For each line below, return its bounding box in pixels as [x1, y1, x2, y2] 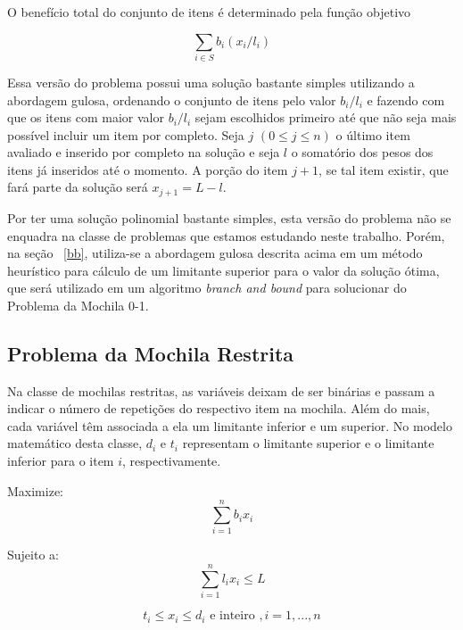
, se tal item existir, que [318, 160, 449, 178]
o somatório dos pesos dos [291, 143, 434, 162]
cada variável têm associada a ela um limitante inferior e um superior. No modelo [7, 416, 452, 435]
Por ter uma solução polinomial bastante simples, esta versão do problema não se [7, 208, 451, 227]
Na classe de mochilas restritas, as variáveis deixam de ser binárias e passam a [7, 381, 435, 400]
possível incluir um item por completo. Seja [7, 125, 244, 144]
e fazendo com [367, 90, 445, 109]
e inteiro [210, 609, 255, 623]
